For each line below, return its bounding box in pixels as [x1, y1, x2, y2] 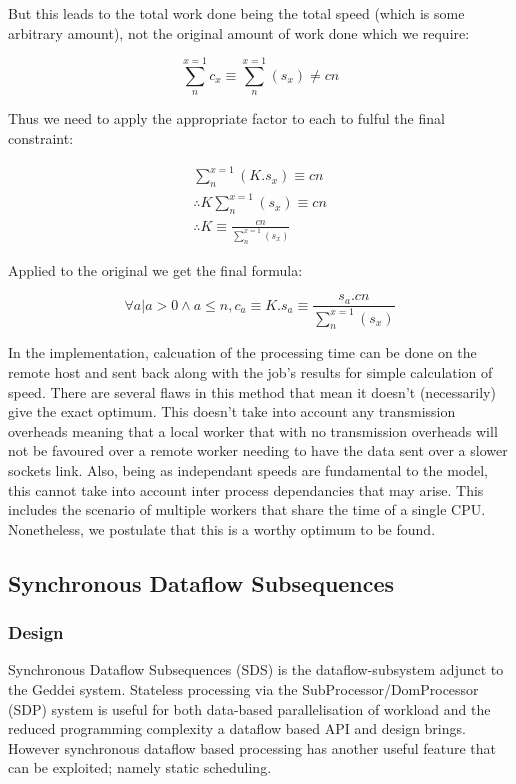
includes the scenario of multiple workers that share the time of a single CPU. [8, 499, 486, 520]
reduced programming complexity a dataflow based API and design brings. [8, 718, 466, 739]
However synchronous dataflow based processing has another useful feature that [8, 737, 497, 758]
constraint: [8, 127, 74, 148]
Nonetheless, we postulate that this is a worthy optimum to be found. [8, 518, 436, 539]
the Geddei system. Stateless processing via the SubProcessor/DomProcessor [8, 678, 479, 699]
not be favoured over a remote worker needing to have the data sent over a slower [8, 440, 508, 461]
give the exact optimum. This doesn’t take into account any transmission [8, 401, 456, 422]
